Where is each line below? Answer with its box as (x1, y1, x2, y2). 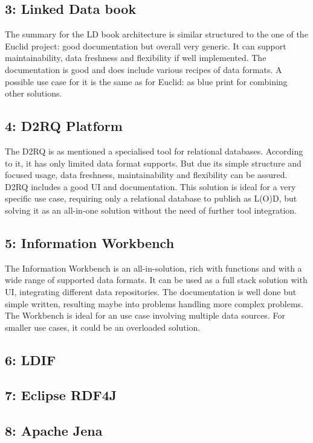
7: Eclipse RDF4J (5, 386, 117, 404)
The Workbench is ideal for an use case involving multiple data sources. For (5, 309, 285, 322)
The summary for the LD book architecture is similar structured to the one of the (5, 28, 308, 40)
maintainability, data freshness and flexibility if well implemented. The (5, 51, 266, 64)
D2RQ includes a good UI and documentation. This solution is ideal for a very (5, 180, 296, 193)
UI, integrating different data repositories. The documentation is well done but (5, 285, 297, 298)
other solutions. (5, 87, 62, 100)
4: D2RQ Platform (5, 116, 123, 135)
